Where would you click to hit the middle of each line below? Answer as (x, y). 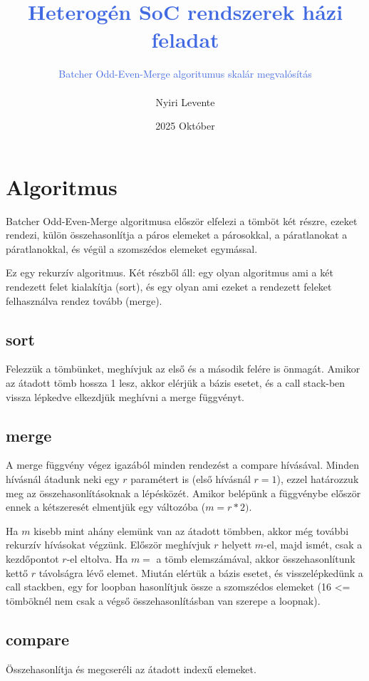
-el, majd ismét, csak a (313, 545)
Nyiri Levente (185, 102)
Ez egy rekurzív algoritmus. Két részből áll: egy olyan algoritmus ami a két (170, 272)
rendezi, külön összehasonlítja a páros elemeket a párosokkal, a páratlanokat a (177, 235)
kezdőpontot (32, 558)
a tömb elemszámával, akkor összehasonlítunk (256, 558)
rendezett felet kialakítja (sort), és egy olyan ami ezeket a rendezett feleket (169, 286)
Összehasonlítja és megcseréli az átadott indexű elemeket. (131, 669)
